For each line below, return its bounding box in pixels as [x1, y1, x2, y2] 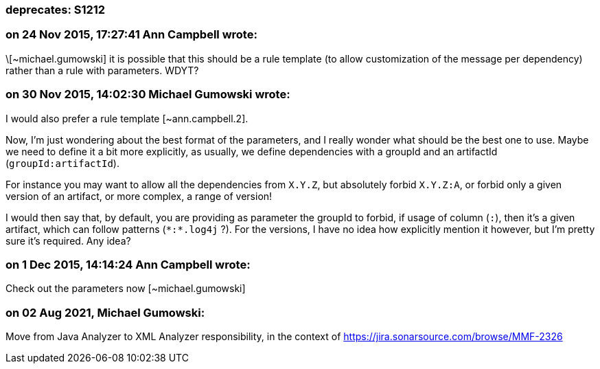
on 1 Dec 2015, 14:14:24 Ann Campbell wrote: [5, 257, 251, 271]
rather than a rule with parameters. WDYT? [5, 64, 199, 76]
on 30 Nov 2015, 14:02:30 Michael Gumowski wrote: [5, 87, 290, 102]
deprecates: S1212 [5, 3, 106, 16]
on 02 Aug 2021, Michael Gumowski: [5, 305, 205, 320]
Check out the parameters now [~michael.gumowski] [5, 282, 246, 295]
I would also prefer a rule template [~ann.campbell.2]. [5, 112, 249, 124]
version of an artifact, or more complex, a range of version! [5, 190, 273, 202]
